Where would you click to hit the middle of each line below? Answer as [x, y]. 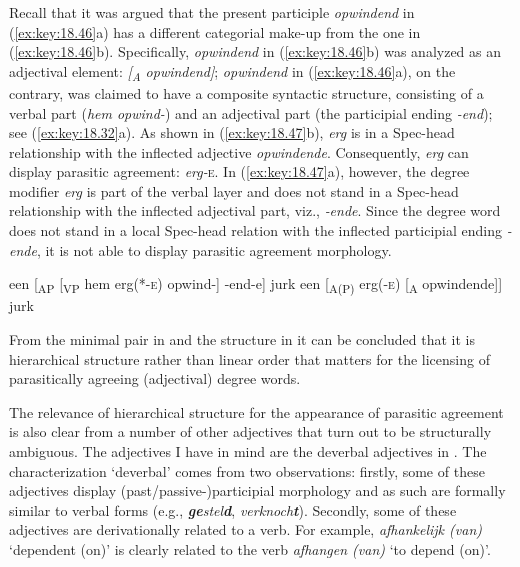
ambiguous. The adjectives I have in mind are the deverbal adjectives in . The [248, 450]
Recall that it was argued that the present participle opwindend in [212, 12]
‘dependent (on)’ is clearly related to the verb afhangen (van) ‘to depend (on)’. [250, 548]
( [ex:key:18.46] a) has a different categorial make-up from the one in [215, 31]
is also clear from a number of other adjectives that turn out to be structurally [250, 431]
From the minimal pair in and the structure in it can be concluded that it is [242, 338]
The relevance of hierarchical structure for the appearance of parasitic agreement [256, 411]
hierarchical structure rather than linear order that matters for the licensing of [249, 358]
